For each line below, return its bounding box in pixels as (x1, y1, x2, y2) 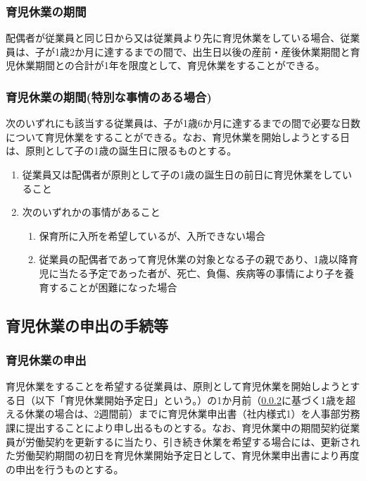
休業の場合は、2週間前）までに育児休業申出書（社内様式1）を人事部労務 (25, 406, 360, 421)
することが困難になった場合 (49, 279, 177, 294)
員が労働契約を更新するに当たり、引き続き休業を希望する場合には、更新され (6, 434, 360, 449)
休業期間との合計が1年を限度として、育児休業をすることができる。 (15, 58, 325, 73)
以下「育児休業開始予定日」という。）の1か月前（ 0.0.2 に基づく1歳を (34, 392, 346, 407)
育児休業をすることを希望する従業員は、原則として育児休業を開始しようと (6, 379, 351, 394)
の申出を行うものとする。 (6, 461, 124, 476)
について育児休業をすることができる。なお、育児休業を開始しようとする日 (6, 129, 350, 144)
